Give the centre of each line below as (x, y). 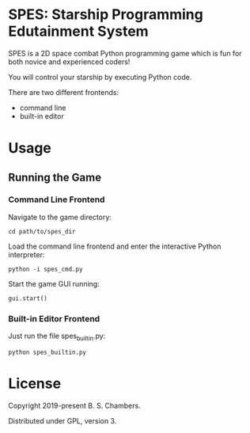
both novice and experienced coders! (69, 62)
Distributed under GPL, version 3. (62, 420)
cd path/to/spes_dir (42, 231)
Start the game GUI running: (54, 283)
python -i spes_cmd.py (45, 269)
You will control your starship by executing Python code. (100, 77)
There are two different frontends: (64, 92)
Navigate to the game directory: (60, 217)
